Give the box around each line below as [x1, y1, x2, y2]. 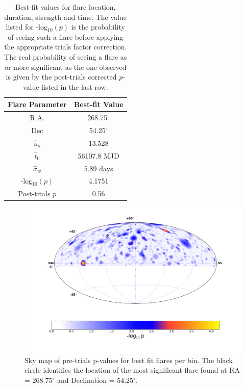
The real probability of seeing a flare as [4, 51, 127, 62]
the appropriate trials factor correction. [4, 41, 127, 52]
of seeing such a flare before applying [8, 31, 124, 42]
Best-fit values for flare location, [15, 2, 116, 12]
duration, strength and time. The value [4, 11, 127, 22]
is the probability [71, 21, 125, 32]
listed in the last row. [41, 81, 108, 92]
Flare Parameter [8, 99, 67, 110]
